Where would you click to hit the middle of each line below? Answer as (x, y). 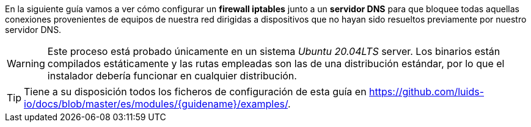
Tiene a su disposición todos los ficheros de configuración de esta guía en (195, 92)
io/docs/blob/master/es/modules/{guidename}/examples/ (156, 104)
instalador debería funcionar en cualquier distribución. (172, 76)
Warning (26, 64)
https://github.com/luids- (427, 92)
